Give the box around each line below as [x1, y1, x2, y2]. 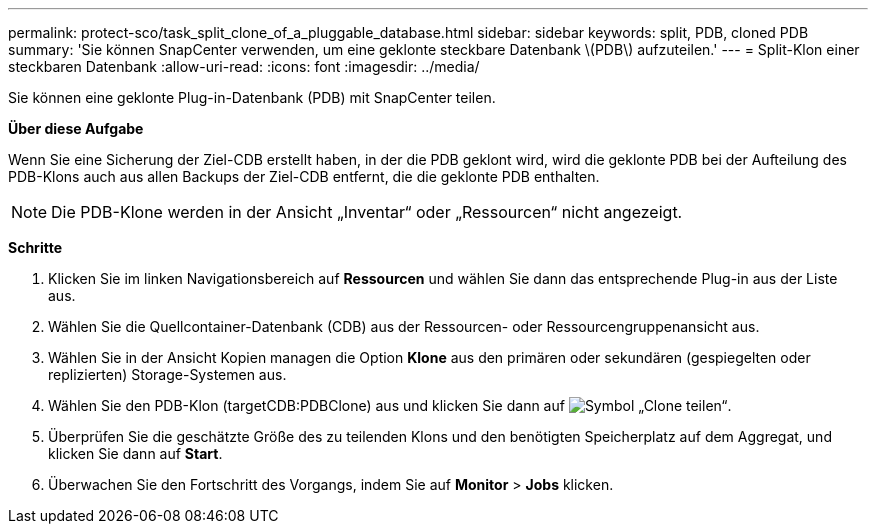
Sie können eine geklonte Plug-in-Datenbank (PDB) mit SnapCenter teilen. [8, 89, 496, 106]
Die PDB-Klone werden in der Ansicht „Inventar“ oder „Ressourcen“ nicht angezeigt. [51, 202, 683, 222]
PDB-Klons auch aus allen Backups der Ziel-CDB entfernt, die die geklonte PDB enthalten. [8, 168, 600, 185]
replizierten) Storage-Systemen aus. [48, 366, 287, 383]
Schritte [8, 239, 62, 256]
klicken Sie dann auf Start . [48, 445, 223, 462]
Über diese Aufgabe [8, 120, 144, 137]
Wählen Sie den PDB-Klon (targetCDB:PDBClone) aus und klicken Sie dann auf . [48, 397, 732, 414]
